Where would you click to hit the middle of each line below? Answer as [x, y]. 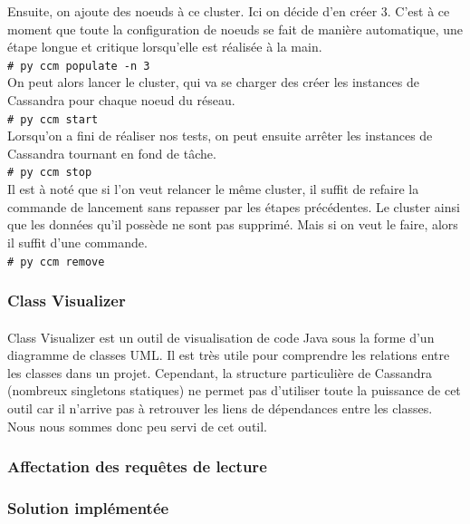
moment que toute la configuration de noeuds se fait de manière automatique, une [235, 29]
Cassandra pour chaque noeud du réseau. [121, 100]
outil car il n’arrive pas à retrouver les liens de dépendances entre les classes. [220, 408]
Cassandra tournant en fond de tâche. [112, 153]
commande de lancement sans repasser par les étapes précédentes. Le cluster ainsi [234, 206]
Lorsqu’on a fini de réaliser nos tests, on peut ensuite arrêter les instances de [220, 136]
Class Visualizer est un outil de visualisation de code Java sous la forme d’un [221, 337]
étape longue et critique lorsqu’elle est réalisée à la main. [165, 47]
